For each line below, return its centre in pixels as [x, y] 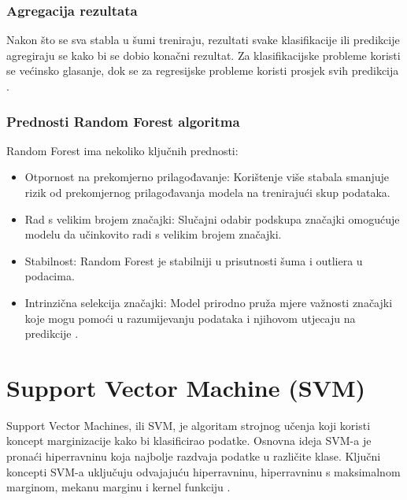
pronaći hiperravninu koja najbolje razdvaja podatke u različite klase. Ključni [194, 456]
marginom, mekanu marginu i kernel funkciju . [118, 487]
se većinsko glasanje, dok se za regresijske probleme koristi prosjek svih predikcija [203, 70]
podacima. [50, 276]
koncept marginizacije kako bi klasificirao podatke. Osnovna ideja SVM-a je [189, 441]
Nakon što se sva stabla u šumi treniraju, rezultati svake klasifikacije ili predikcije [203, 40]
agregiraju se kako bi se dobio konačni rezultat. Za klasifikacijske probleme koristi [203, 55]
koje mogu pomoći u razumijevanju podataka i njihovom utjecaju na [190, 318]
